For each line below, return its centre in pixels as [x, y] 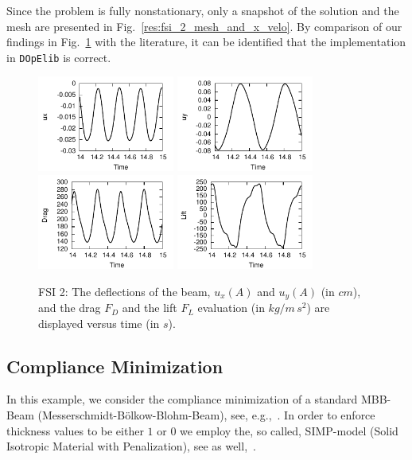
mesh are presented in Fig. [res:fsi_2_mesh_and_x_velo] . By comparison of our [204, 26]
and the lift [150, 308]
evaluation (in [231, 308]
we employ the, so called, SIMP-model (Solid [289, 430]
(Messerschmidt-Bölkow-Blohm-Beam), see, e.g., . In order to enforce [206, 415]
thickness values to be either [75, 430]
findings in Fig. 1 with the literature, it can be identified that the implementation [206, 42]
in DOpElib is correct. [59, 57]
